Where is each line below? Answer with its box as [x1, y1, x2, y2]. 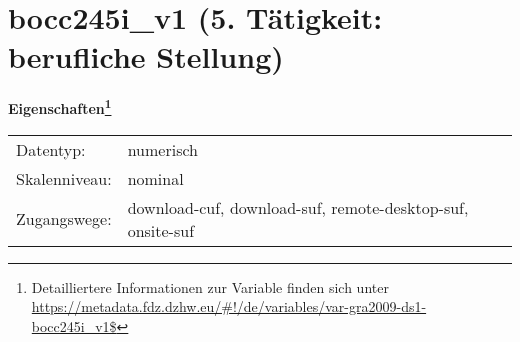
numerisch [127, 137, 198, 161]
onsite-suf [127, 218, 195, 242]
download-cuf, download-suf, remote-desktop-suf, [127, 195, 469, 219]
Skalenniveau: [16, 166, 112, 190]
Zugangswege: [16, 207, 112, 231]
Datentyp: [16, 137, 86, 161]
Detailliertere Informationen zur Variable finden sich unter [31, 276, 389, 297]
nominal [127, 166, 184, 190]
